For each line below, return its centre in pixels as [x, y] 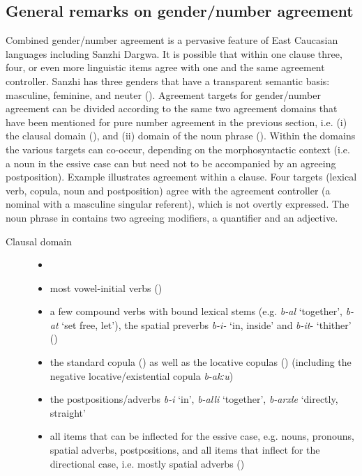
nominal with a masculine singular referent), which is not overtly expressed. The [178, 204]
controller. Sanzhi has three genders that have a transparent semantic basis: [168, 80]
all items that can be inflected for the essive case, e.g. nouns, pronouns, [202, 436]
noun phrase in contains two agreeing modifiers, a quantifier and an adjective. [172, 217]
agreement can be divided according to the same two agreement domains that [172, 108]
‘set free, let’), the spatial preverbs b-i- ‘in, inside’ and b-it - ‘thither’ [206, 324]
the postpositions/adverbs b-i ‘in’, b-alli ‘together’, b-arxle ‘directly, [194, 399]
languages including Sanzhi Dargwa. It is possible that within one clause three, [174, 53]
